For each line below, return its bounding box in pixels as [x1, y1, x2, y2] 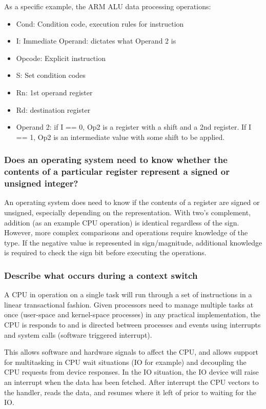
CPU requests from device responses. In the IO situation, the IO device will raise [4, 366, 259, 377]
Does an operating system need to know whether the [4, 153, 228, 166]
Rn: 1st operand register [16, 87, 93, 97]
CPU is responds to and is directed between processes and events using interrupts [4, 319, 261, 330]
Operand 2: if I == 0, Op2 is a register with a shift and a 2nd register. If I [16, 121, 252, 132]
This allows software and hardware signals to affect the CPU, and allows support [4, 346, 258, 357]
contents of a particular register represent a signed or [4, 165, 230, 178]
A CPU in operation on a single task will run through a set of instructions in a [4, 289, 252, 300]
